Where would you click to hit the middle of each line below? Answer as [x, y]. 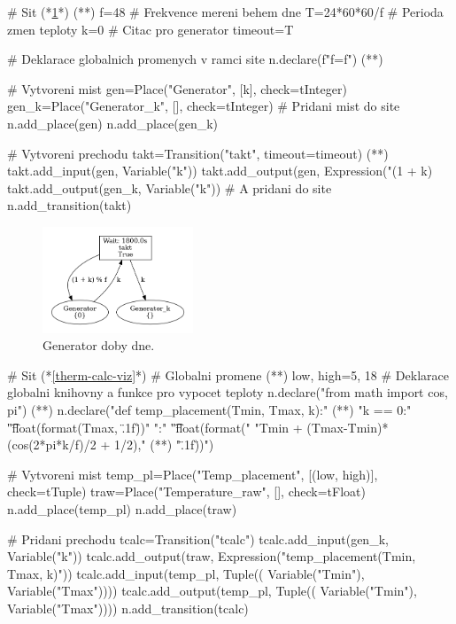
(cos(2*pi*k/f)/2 [52, 445]
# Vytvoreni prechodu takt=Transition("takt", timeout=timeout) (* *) [198, 153]
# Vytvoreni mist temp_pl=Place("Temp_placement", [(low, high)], [193, 474]
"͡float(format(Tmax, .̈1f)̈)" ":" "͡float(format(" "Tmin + [155, 427]
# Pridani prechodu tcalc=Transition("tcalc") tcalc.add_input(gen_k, [198, 538]
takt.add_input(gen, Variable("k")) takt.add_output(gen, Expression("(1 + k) [220, 171]
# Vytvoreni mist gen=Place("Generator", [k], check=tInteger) [177, 88]
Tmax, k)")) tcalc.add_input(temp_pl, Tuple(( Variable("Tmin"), [186, 573]
